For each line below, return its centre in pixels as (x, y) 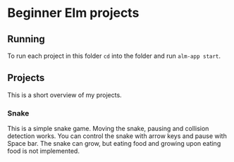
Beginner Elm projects (73, 13)
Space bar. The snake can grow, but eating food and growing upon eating (114, 144)
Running (26, 39)
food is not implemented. (43, 151)
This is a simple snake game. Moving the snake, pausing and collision (108, 129)
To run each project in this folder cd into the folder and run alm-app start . (114, 56)
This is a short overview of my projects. (64, 95)
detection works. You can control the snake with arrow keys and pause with (117, 136)
